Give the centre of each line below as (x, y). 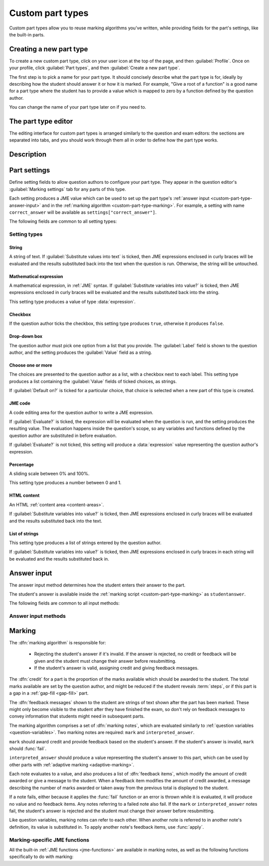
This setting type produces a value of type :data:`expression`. (72, 301)
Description (28, 154)
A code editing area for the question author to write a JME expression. (81, 412)
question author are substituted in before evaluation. (63, 435)
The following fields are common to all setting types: (63, 221)
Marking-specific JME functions (49, 840)
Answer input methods (37, 616)
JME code (20, 403)
